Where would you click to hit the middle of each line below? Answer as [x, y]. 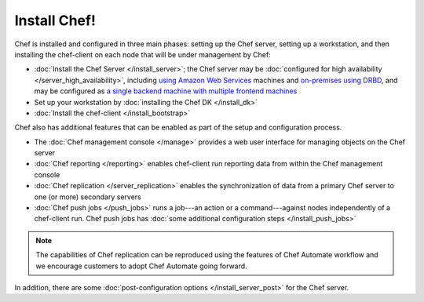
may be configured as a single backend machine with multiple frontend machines [166, 91]
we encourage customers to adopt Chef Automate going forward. [141, 266]
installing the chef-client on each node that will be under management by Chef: [143, 54]
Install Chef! [55, 20]
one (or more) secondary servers [88, 197]
